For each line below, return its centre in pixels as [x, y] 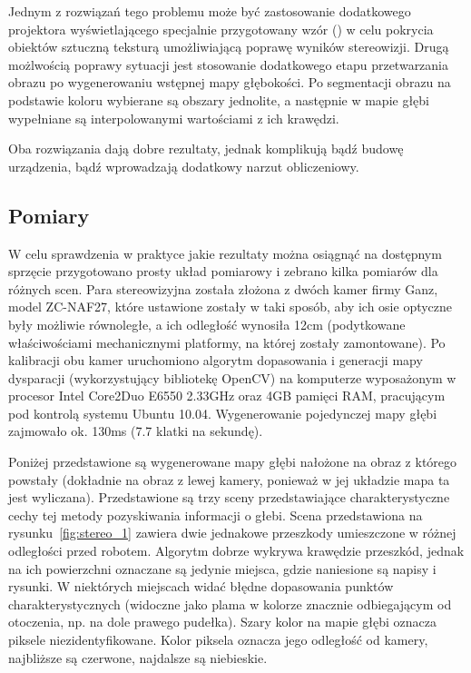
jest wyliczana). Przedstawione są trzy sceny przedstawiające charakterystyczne [229, 497]
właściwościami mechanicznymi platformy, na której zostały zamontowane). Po [227, 342]
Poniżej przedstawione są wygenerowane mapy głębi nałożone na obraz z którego [233, 462]
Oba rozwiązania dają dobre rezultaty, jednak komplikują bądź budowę [206, 148]
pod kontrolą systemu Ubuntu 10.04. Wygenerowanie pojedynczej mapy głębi [223, 413]
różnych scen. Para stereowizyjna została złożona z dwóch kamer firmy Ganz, [223, 288]
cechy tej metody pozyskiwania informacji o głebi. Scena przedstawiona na [216, 515]
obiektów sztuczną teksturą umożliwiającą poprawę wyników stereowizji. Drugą [229, 47]
